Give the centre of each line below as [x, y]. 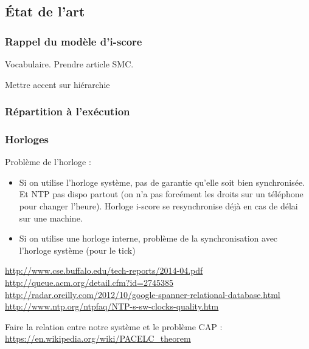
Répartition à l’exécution [68, 111]
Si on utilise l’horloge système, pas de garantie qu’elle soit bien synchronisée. [162, 182]
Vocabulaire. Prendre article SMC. [69, 64]
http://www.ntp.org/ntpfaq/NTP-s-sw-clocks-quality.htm [112, 306]
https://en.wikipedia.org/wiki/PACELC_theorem [98, 338]
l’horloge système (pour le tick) [77, 250]
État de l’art [45, 11]
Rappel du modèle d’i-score [74, 41]
